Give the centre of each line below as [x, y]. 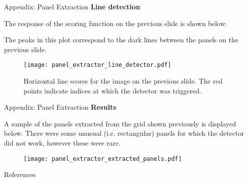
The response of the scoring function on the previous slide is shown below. [116, 23]
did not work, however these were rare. [62, 143]
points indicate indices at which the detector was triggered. [112, 90]
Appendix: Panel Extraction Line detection [72, 6]
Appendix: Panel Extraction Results [60, 107]
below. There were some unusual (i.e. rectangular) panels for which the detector [124, 133]
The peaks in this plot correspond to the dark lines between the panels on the [121, 40]
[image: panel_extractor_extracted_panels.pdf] [103, 159]
